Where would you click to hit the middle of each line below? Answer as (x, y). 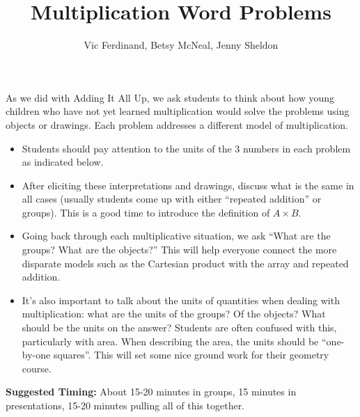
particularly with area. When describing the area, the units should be (170, 341)
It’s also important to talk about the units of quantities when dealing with (181, 300)
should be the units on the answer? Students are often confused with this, (179, 328)
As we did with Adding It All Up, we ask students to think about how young (170, 97)
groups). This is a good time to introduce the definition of (146, 212)
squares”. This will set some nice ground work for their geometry (191, 355)
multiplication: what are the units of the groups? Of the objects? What (174, 314)
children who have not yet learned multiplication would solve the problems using (178, 111)
